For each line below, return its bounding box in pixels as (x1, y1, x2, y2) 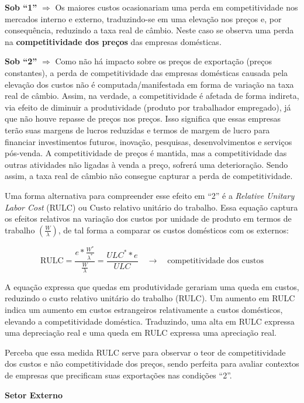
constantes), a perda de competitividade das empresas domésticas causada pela (5, 66, 288, 78)
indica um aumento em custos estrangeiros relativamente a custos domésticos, (5, 304, 283, 316)
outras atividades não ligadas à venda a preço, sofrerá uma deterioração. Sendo (5, 158, 288, 170)
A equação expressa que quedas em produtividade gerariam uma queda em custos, (5, 280, 299, 292)
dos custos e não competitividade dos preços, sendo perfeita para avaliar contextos (5, 357, 299, 370)
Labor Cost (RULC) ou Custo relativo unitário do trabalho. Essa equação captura (5, 201, 298, 213)
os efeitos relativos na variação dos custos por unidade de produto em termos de (5, 212, 292, 225)
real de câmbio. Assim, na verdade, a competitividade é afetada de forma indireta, (5, 89, 299, 102)
